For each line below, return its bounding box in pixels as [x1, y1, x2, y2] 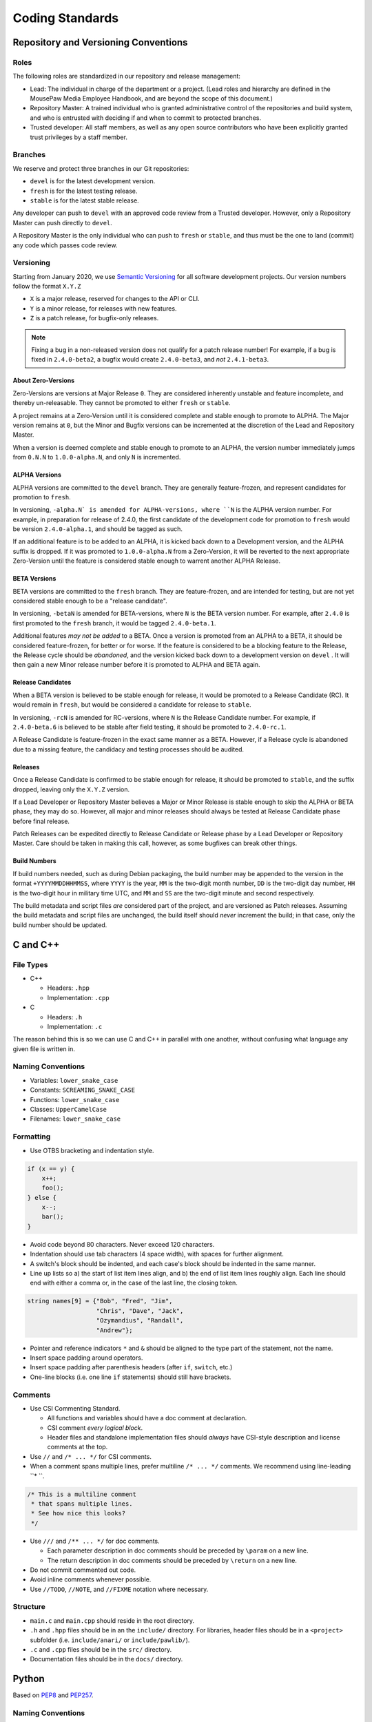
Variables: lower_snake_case [30, 1076, 118, 1084]
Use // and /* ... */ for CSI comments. [30, 1452, 152, 1460]
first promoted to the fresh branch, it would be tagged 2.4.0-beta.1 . [12, 619, 216, 627]
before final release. [12, 817, 70, 825]
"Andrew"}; [96, 1326, 134, 1334]
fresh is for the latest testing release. [30, 187, 138, 195]
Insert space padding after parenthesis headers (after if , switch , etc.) [30, 1363, 233, 1371]
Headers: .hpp [47, 984, 90, 992]
